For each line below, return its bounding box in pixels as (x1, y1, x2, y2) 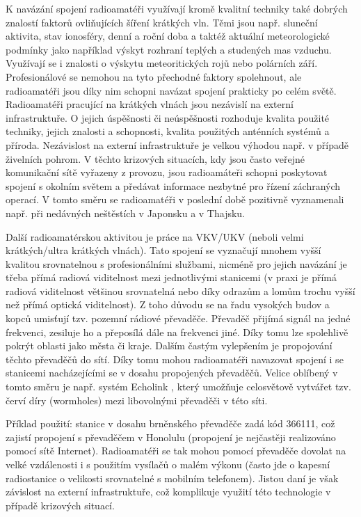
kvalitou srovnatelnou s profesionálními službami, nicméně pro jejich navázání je (6, 256, 347, 271)
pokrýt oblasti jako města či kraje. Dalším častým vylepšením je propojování (6, 338, 332, 353)
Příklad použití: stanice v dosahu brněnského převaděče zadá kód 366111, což (6, 416, 335, 431)
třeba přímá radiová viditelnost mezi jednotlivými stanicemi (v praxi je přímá (6, 270, 337, 285)
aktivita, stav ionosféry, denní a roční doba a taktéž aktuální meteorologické (6, 29, 330, 43)
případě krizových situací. (6, 498, 115, 512)
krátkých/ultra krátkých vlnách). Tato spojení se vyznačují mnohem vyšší (6, 243, 321, 257)
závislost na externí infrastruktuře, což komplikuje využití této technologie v (6, 484, 331, 499)
